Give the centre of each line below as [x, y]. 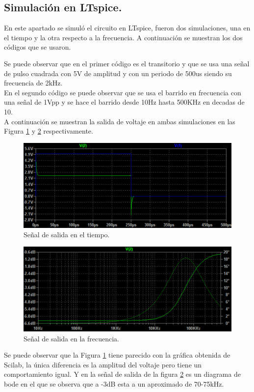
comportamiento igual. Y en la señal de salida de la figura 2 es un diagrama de [122, 374]
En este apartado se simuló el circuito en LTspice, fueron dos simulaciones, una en [127, 28]
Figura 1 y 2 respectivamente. [49, 131]
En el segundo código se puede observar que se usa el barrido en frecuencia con [123, 92]
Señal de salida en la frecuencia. [71, 338]
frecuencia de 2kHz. [33, 83]
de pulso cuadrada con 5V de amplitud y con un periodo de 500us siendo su [118, 73]
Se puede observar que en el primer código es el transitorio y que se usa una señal [127, 63]
